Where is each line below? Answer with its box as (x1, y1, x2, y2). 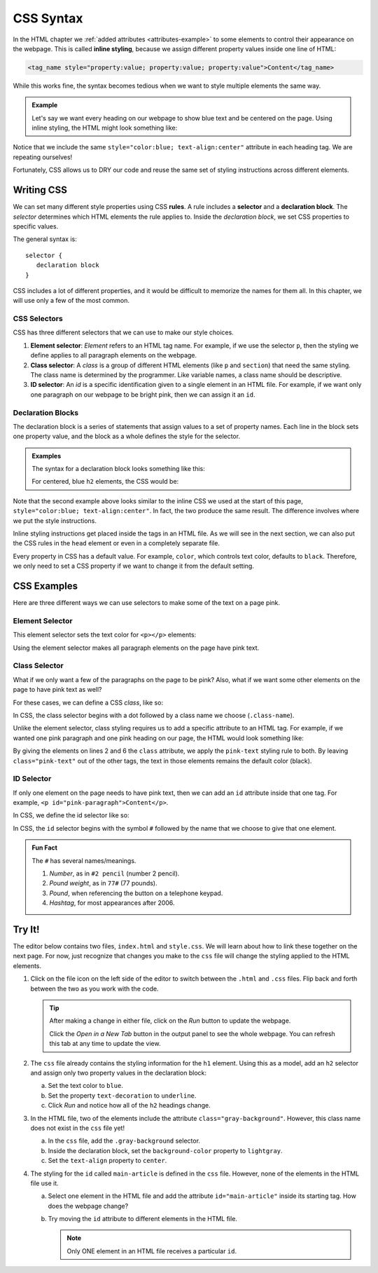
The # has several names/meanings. (31, 856, 136, 865)
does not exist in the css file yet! (30, 1124, 125, 1132)
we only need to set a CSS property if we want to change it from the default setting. (13, 561, 255, 571)
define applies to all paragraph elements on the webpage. (30, 351, 197, 360)
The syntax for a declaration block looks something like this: (31, 465, 206, 473)
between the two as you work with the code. (30, 984, 159, 993)
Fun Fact (31, 843, 57, 852)
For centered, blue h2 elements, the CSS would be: (31, 477, 179, 486)
